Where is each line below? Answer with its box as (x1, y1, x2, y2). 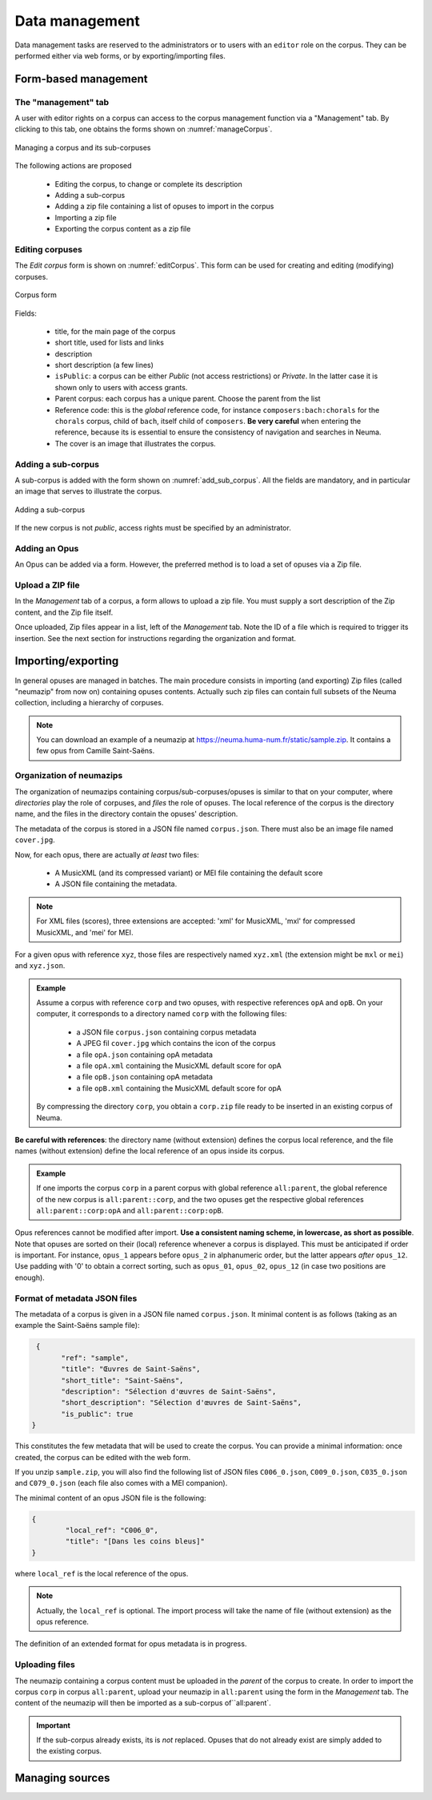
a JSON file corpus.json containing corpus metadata (76, 1027, 257, 1037)
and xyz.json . (14, 961, 66, 971)
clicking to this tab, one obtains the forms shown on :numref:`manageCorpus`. (14, 124, 273, 134)
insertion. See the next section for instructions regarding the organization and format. (14, 633, 296, 643)
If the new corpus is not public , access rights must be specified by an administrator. (14, 523, 291, 533)
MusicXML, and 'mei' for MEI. (36, 927, 134, 937)
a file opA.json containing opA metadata (76, 1050, 214, 1059)
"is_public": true (61, 1409, 134, 1419)
